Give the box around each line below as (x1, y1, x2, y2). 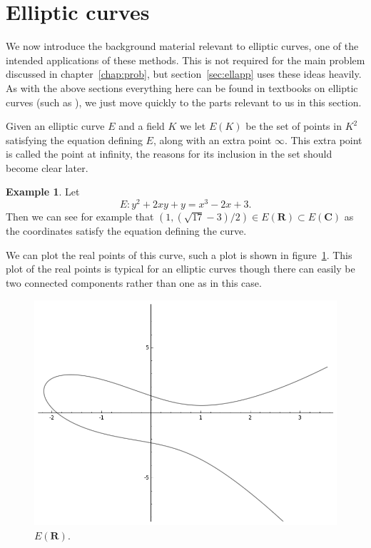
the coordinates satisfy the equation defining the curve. (6, 223, 247, 238)
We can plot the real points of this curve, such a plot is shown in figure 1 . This (6, 247, 352, 262)
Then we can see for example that (6, 209, 154, 224)
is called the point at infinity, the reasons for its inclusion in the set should (6, 146, 332, 161)
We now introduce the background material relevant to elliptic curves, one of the (6, 39, 359, 54)
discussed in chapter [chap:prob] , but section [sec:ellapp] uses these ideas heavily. (6, 66, 362, 81)
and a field (118, 118, 165, 133)
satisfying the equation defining (6, 132, 143, 147)
